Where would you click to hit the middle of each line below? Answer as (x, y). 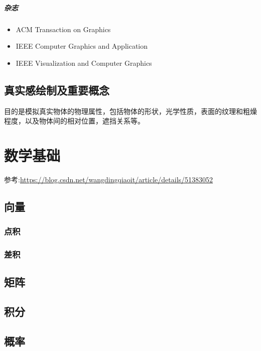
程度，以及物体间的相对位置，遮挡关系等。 (74, 121)
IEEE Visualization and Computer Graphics (84, 63)
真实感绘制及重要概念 (57, 90)
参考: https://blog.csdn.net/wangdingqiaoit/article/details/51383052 (109, 179)
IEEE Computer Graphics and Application (82, 46)
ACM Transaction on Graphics (63, 29)
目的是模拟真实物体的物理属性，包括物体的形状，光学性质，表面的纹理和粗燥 (130, 111)
